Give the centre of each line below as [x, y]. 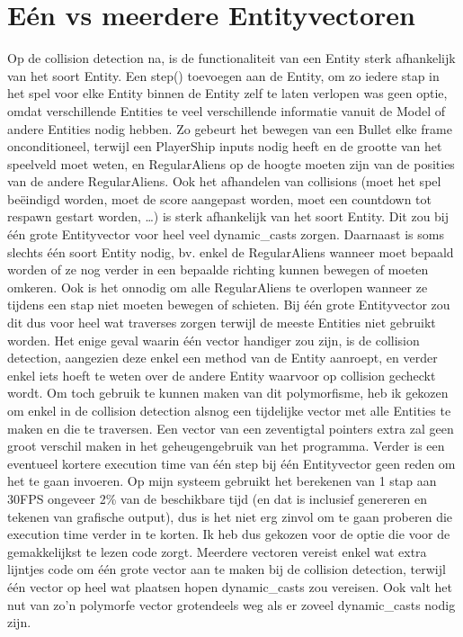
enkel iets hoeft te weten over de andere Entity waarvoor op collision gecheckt [222, 375]
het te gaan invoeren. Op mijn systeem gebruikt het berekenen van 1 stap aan [222, 481]
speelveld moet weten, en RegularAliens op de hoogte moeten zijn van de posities [231, 163]
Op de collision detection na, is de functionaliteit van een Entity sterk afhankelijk [231, 58]
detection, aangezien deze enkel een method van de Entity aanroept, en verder [223, 358]
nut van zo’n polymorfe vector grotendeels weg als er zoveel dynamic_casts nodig [231, 604]
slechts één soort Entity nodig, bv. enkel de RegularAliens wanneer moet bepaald [231, 251]
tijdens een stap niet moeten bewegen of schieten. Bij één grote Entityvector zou [229, 305]
